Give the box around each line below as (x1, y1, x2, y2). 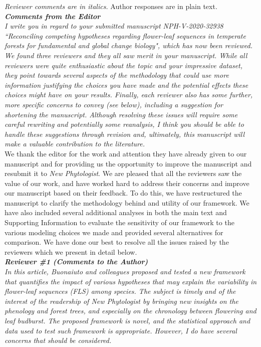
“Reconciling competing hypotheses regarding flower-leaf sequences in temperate (5, 30, 246, 41)
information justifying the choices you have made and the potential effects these (5, 79, 248, 90)
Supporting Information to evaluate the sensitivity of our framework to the (5, 217, 234, 228)
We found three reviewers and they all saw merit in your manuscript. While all (5, 50, 247, 60)
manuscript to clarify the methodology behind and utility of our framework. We (5, 197, 249, 208)
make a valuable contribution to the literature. (5, 138, 145, 149)
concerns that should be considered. (5, 335, 112, 345)
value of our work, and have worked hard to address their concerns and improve (5, 178, 249, 188)
